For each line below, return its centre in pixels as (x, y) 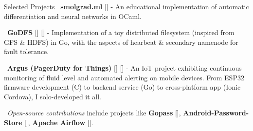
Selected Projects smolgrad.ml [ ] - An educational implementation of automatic (126, 6)
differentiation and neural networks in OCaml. (73, 16)
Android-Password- (216, 113)
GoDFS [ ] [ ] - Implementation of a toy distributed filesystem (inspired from (121, 32)
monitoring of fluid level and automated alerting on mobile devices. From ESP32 (124, 77)
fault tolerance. (27, 51)
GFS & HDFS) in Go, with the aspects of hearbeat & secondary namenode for (121, 42)
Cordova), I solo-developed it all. (53, 96)
